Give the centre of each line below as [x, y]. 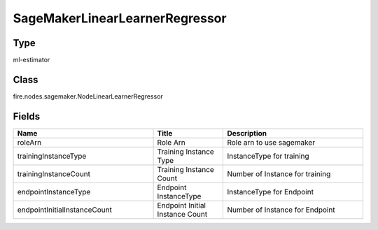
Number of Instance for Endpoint [281, 210]
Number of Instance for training [279, 173]
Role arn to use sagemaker [271, 142]
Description [247, 133]
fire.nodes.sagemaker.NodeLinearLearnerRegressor [88, 96]
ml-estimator [31, 60]
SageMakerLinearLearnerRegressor [120, 18]
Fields [27, 116]
